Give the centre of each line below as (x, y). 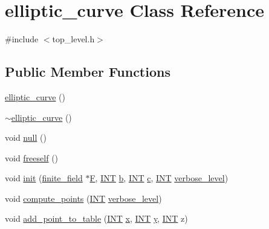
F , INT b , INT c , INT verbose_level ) (159, 178)
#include (22, 39)
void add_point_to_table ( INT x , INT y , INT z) (96, 218)
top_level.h (73, 39)
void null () (26, 137)
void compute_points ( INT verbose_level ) (83, 198)
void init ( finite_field (44, 178)
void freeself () (32, 157)
